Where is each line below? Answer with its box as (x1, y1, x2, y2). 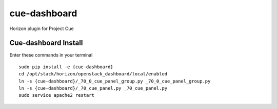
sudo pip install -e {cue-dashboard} (18, 64, 114, 70)
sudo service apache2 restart (18, 92, 95, 98)
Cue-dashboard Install (9, 39, 83, 47)
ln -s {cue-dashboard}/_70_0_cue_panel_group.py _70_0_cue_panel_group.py (18, 78, 211, 84)
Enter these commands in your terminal (9, 52, 93, 58)
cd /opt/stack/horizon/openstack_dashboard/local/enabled (18, 71, 168, 77)
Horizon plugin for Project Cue (9, 25, 74, 32)
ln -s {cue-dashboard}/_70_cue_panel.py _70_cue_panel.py (18, 86, 168, 91)
